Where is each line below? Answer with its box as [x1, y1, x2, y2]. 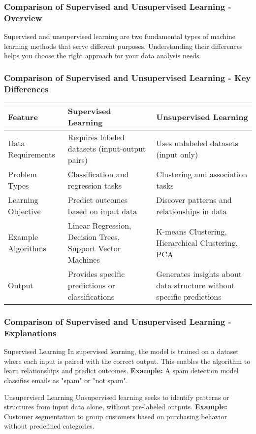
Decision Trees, [67, 231, 120, 243]
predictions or [67, 279, 115, 291]
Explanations [4, 326, 57, 339]
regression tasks [67, 180, 122, 192]
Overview [4, 11, 42, 24]
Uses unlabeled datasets [156, 137, 238, 149]
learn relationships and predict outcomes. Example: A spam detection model [4, 365, 239, 376]
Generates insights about [156, 268, 242, 280]
